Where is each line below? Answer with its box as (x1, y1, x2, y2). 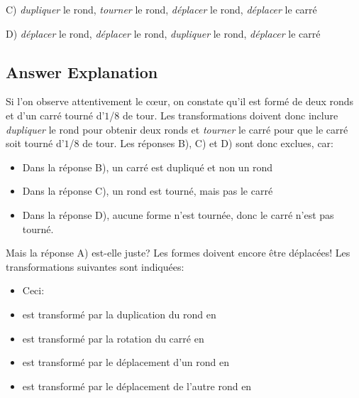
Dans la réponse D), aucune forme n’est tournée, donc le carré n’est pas (22, 207, 334, 222)
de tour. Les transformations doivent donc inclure (123, 107, 338, 122)
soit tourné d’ (6, 136, 65, 151)
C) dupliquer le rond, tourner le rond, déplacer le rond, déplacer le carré (6, 2, 317, 16)
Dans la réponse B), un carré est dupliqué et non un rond (22, 159, 273, 174)
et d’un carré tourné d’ (6, 107, 105, 122)
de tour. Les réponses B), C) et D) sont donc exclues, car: (82, 136, 333, 151)
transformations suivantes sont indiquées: (6, 259, 184, 274)
